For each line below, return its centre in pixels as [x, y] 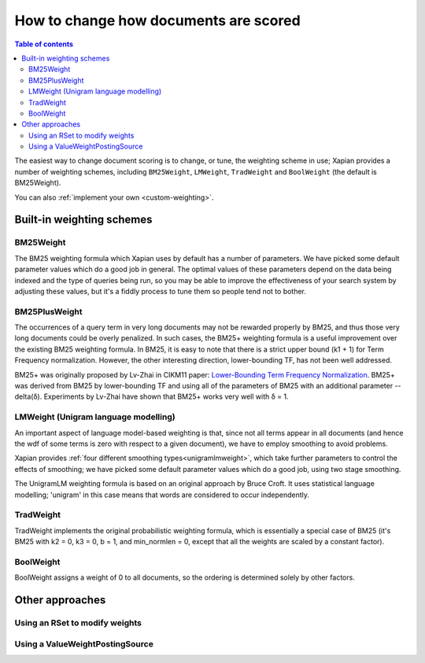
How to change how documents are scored [157, 20]
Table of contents [44, 44]
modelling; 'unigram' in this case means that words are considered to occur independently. [162, 495]
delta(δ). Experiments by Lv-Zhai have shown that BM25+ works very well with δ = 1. [152, 396]
